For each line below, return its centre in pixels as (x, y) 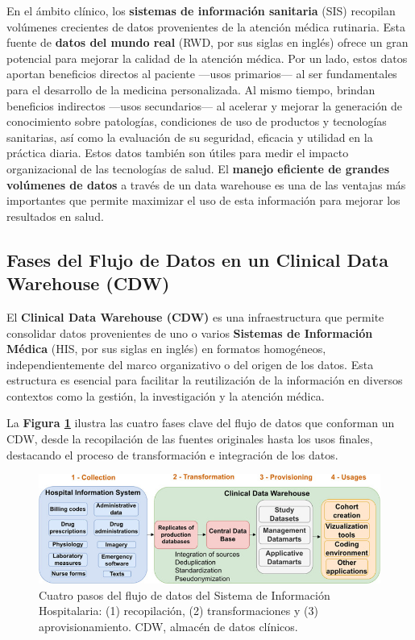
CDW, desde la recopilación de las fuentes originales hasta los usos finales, (190, 439)
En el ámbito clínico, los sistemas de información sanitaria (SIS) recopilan (201, 10)
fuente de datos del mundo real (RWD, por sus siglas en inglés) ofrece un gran (207, 42)
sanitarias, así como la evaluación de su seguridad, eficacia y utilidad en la (190, 137)
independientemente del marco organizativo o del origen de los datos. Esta (190, 364)
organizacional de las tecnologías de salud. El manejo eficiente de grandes (198, 168)
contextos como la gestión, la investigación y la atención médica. (166, 395)
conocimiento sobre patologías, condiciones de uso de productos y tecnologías (197, 121)
